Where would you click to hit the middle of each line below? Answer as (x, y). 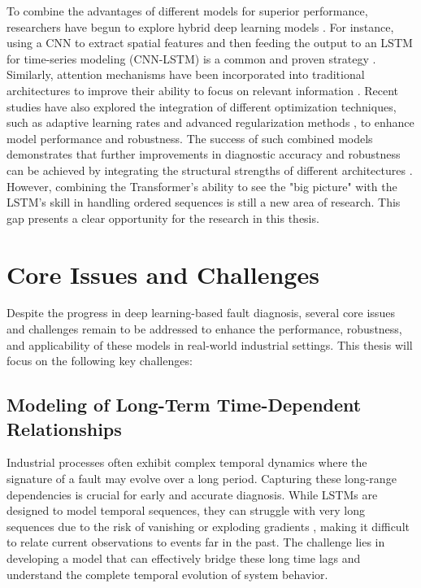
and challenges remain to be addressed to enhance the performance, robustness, (204, 329)
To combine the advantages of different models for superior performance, (187, 11)
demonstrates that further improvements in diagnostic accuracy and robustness (204, 154)
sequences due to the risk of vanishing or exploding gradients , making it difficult (208, 526)
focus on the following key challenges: (100, 361)
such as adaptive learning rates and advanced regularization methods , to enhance (210, 122)
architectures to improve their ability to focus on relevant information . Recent (203, 90)
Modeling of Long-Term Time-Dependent (184, 405)
